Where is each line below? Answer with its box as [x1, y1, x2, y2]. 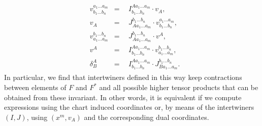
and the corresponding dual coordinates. [84, 111, 209, 122]
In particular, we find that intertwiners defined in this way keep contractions [4, 72, 242, 82]
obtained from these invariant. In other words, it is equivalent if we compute [4, 92, 242, 102]
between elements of [4, 82, 67, 93]
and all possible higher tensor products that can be [99, 82, 258, 93]
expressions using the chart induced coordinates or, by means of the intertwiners [4, 102, 254, 112]
